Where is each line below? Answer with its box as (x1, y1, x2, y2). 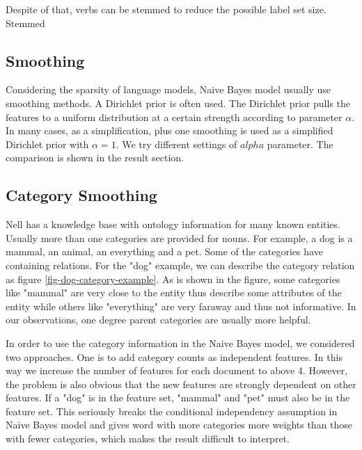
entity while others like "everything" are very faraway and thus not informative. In (6, 298, 356, 313)
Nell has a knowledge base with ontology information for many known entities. (6, 217, 340, 232)
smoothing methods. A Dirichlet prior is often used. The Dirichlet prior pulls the (6, 95, 350, 110)
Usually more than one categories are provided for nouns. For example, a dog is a (6, 230, 353, 245)
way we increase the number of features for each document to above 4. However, (6, 363, 348, 378)
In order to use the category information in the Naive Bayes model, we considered (6, 335, 355, 350)
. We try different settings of (116, 136, 237, 151)
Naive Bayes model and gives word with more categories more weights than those (6, 417, 353, 432)
